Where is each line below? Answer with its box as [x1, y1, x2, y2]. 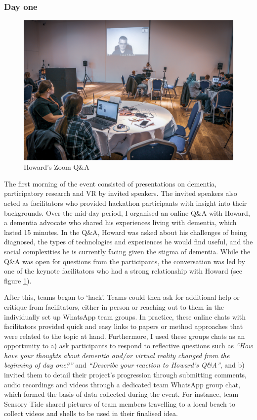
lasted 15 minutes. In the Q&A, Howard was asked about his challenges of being [4, 227, 247, 237]
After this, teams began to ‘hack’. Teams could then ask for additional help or [4, 292, 240, 302]
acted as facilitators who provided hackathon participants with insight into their [4, 197, 247, 208]
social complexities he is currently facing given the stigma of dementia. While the [4, 246, 251, 256]
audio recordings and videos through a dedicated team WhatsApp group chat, [4, 379, 240, 389]
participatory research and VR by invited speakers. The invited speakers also [4, 188, 237, 198]
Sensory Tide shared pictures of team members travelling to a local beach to [4, 398, 235, 409]
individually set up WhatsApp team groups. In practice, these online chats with [4, 311, 246, 322]
